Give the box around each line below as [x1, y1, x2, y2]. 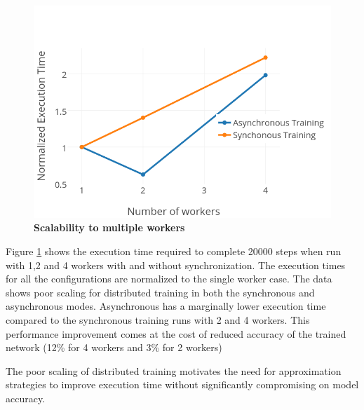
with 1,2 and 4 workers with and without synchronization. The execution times [6, 257, 346, 272]
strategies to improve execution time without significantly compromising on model [6, 377, 359, 392]
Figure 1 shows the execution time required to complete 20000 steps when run [6, 244, 342, 259]
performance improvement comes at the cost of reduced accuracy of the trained [6, 326, 346, 341]
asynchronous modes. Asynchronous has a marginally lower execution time [6, 299, 326, 313]
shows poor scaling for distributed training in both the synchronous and [6, 285, 315, 299]
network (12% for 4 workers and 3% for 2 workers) [6, 340, 222, 355]
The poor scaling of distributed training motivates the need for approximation [6, 363, 342, 378]
